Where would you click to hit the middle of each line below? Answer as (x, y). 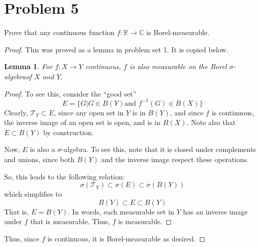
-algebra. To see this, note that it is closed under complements (159, 149)
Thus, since (22, 238)
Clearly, (16, 112)
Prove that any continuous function (59, 32)
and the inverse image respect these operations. (175, 159)
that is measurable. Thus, (70, 221)
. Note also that (211, 122)
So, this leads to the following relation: (64, 176)
